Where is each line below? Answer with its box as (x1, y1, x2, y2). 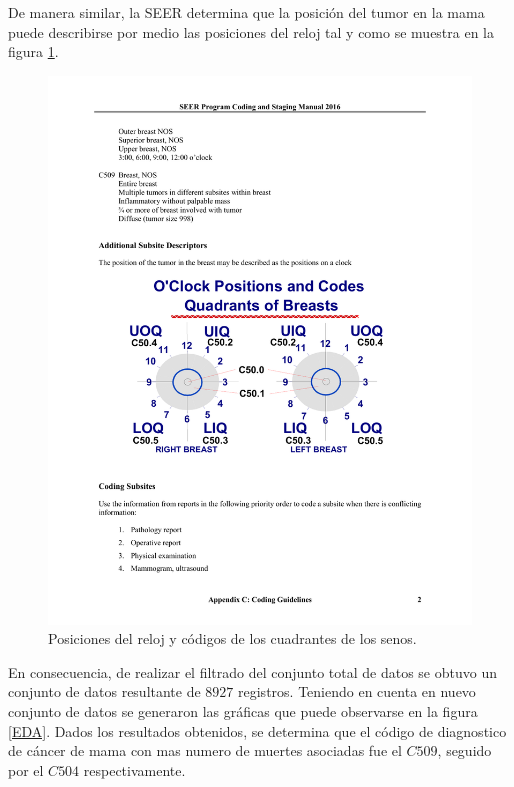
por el (8, 759, 44, 780)
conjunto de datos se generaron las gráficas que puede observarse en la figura (8, 701, 478, 722)
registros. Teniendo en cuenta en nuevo (238, 681, 476, 702)
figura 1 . (8, 41, 59, 62)
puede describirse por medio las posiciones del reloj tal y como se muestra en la (8, 21, 495, 42)
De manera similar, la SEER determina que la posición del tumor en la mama (8, 2, 485, 22)
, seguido (437, 740, 492, 761)
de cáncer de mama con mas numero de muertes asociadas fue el (8, 740, 402, 761)
